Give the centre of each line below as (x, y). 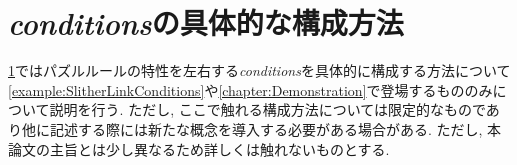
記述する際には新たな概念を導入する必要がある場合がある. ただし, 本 (275, 128)
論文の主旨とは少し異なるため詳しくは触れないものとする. (199, 148)
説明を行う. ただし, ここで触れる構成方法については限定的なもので (267, 109)
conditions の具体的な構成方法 (206, 23)
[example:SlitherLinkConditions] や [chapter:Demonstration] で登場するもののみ (250, 89)
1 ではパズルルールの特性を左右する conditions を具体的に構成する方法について (259, 70)
